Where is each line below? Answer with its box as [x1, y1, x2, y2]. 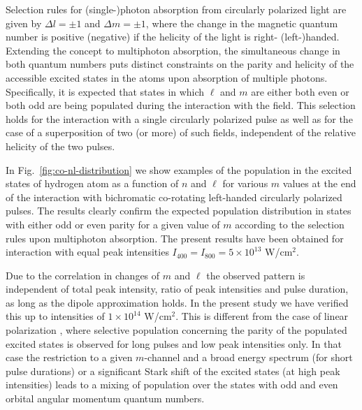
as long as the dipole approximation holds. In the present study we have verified [6, 295, 349, 309]
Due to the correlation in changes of [6, 268, 160, 282]
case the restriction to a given [6, 350, 133, 365]
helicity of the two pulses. [6, 138, 115, 153]
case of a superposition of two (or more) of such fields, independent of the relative [6, 125, 356, 140]
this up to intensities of [6, 309, 105, 323]
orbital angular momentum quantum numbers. [6, 391, 205, 406]
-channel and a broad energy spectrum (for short [144, 350, 353, 365]
